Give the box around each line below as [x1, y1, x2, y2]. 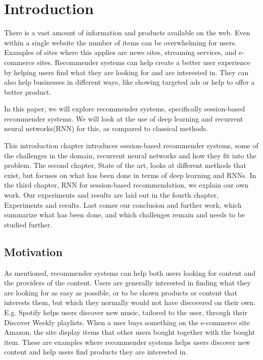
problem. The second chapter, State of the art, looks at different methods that [4, 160, 246, 170]
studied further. [4, 219, 52, 229]
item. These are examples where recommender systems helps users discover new [4, 336, 250, 347]
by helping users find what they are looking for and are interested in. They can [4, 67, 249, 77]
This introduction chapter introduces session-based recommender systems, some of [4, 140, 258, 151]
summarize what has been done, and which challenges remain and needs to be [4, 209, 245, 220]
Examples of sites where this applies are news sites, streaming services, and [4, 47, 237, 57]
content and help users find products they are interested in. [4, 346, 188, 357]
